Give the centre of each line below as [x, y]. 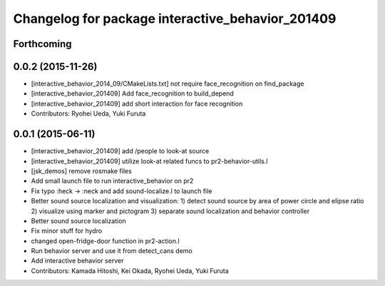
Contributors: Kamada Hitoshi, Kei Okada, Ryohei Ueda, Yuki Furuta [130, 270]
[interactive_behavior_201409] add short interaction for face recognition [137, 103]
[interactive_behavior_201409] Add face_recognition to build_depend [133, 93]
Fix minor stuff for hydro [67, 231]
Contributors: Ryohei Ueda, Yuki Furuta [88, 113]
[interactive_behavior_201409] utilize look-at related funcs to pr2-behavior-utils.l [149, 161]
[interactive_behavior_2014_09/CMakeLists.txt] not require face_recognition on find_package [168, 84]
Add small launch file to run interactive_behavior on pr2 [112, 181]
